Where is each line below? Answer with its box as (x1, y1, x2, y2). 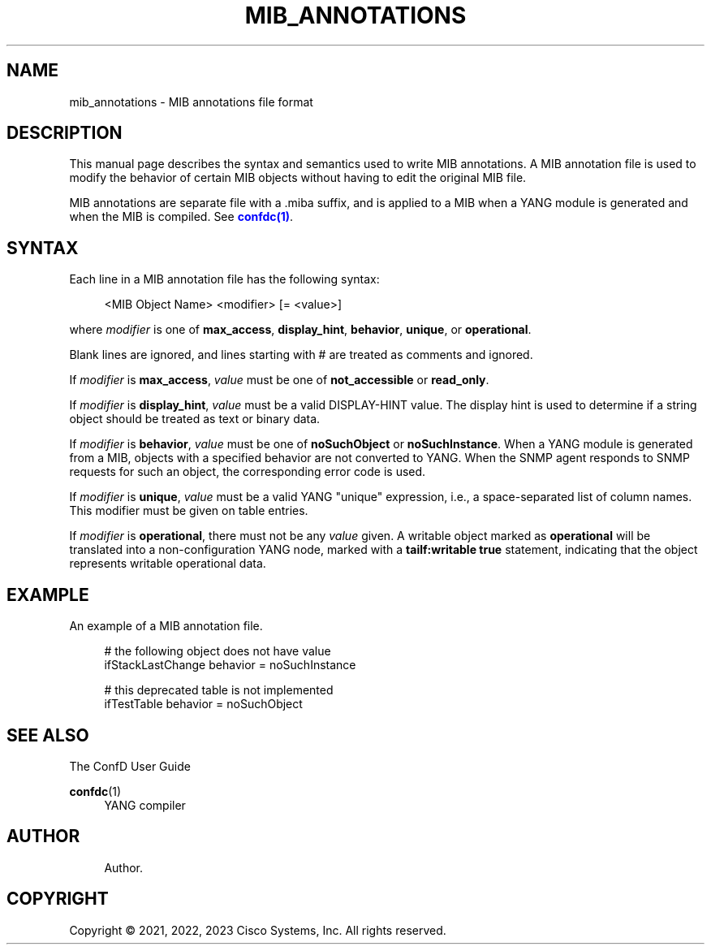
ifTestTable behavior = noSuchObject (104, 697, 303, 711)
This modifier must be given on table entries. (69, 504, 308, 518)
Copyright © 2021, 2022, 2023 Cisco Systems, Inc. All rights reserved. (69, 923, 446, 937)
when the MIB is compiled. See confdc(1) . (69, 210, 294, 224)
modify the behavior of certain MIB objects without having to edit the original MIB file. (69, 171, 527, 185)
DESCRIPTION (6, 123, 123, 144)
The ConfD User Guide (69, 759, 191, 773)
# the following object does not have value (104, 644, 331, 659)
